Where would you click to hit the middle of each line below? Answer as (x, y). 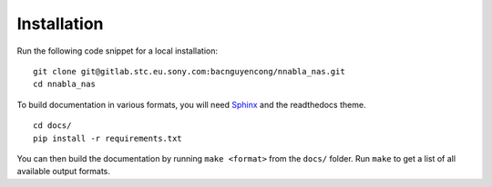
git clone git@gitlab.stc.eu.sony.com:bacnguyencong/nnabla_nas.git (189, 71)
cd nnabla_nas (64, 84)
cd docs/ (52, 126)
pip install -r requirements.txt (108, 138)
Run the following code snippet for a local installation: (118, 51)
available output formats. (64, 172)
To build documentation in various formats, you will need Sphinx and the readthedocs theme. (191, 104)
